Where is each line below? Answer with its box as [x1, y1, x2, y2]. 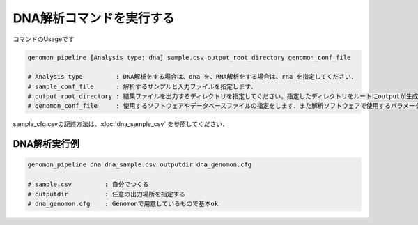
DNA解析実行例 [13, 138, 79, 150]
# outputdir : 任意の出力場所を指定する [27, 190, 186, 198]
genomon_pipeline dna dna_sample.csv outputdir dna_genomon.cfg [27, 161, 252, 169]
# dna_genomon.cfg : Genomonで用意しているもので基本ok [27, 200, 219, 208]
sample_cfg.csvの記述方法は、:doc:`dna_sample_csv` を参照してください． [13, 120, 229, 128]
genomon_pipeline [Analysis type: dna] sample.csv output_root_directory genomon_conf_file [27, 53, 351, 61]
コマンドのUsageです [13, 35, 75, 43]
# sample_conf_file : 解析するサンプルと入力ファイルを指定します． [27, 82, 257, 91]
